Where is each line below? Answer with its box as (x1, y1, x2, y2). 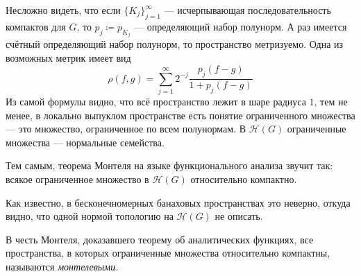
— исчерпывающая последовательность (164, 3, 331, 17)
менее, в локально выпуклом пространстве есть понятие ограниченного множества (6, 107, 355, 122)
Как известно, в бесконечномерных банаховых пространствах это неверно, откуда (6, 195, 351, 209)
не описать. (215, 209, 263, 223)
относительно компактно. (190, 171, 297, 186)
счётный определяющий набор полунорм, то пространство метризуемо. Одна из (6, 37, 344, 51)
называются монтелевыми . (6, 259, 119, 273)
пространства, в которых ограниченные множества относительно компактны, (6, 245, 330, 260)
